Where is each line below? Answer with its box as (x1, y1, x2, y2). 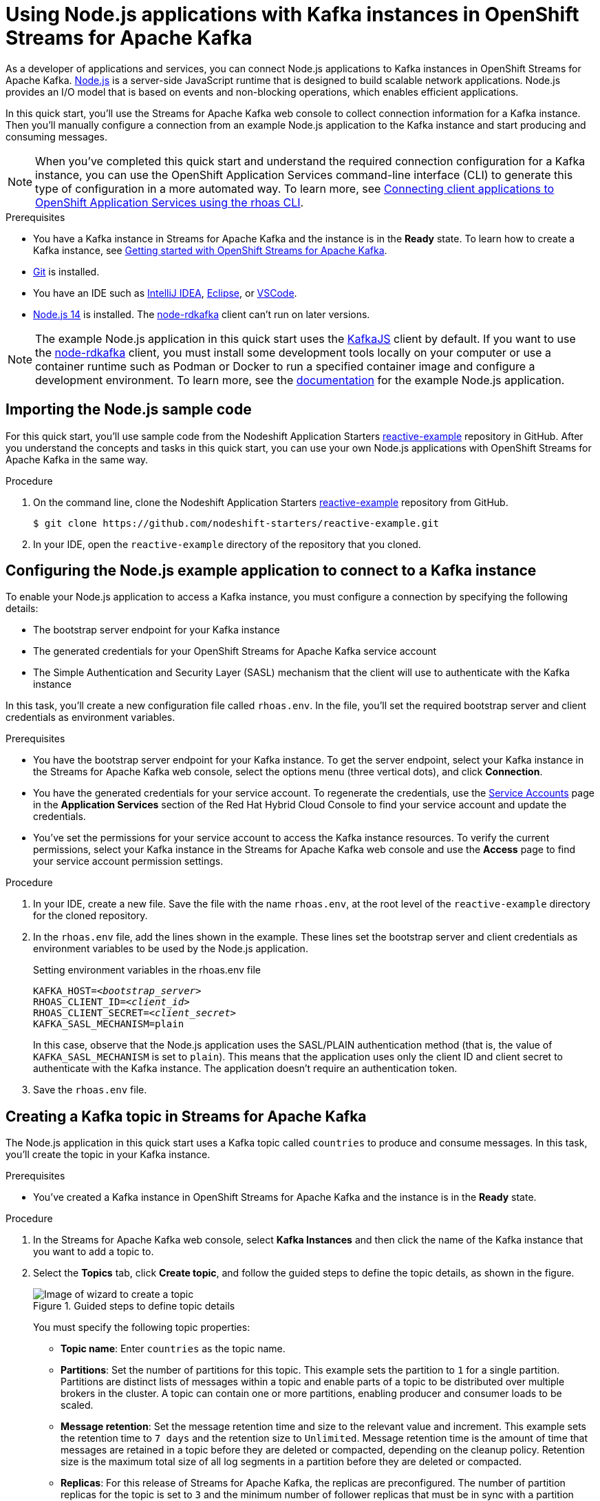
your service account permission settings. (33, 855, 224, 868)
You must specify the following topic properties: (33, 1321, 250, 1334)
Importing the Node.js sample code (6, 401, 252, 419)
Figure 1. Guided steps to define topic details (33, 1300, 235, 1312)
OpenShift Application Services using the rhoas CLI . (35, 195, 304, 209)
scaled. (61, 1399, 94, 1411)
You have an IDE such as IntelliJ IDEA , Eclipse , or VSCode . (33, 286, 297, 299)
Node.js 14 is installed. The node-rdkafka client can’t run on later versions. (33, 308, 370, 320)
